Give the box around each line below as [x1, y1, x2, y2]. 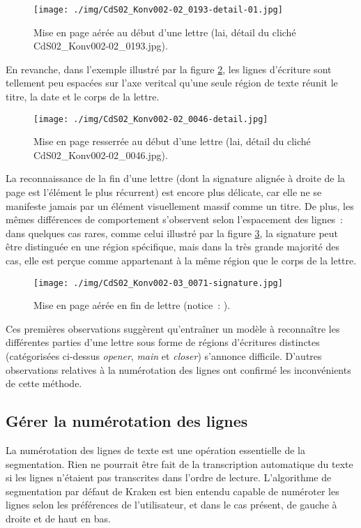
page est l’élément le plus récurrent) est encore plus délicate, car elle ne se [6, 185, 322, 199]
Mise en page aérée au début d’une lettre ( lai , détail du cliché [33, 24, 296, 39]
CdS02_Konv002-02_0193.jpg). [33, 38, 168, 53]
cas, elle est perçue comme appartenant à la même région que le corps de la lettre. [6, 253, 357, 268]
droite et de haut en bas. [6, 511, 112, 526]
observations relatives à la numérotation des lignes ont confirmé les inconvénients [6, 362, 351, 377]
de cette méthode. [6, 376, 82, 391]
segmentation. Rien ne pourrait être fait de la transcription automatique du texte [6, 456, 353, 471]
